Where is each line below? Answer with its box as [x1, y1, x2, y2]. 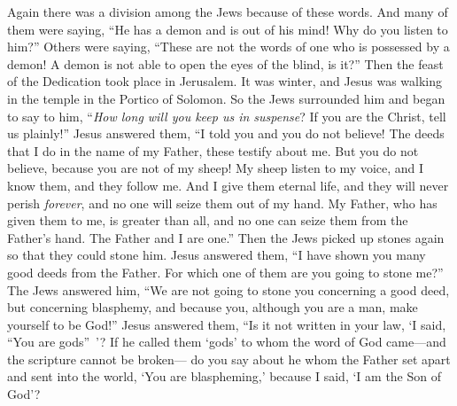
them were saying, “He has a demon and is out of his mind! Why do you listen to [7, 20, 448, 38]
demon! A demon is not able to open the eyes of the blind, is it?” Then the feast [7, 54, 444, 73]
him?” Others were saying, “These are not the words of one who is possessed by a [7, 37, 450, 56]
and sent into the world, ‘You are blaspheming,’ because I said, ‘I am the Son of [7, 367, 441, 386]
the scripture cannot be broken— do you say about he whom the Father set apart [7, 349, 451, 368]
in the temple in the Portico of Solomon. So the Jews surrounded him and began [7, 89, 445, 107]
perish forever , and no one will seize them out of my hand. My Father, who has [7, 193, 438, 212]
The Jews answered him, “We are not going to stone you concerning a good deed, [7, 280, 450, 299]
